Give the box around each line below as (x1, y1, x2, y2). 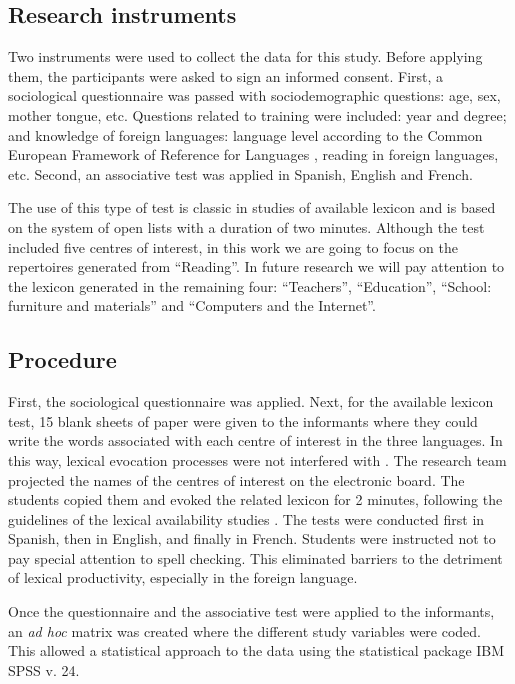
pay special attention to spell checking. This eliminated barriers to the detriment (8, 547, 503, 568)
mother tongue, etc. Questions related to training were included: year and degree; (8, 104, 507, 125)
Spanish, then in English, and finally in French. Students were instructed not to (8, 528, 496, 549)
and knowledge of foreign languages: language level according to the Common (8, 124, 483, 145)
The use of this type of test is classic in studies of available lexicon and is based (8, 197, 496, 218)
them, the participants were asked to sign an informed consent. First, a (8, 65, 444, 86)
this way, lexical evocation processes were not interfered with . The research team (8, 449, 507, 470)
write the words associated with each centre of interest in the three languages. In (8, 430, 503, 451)
